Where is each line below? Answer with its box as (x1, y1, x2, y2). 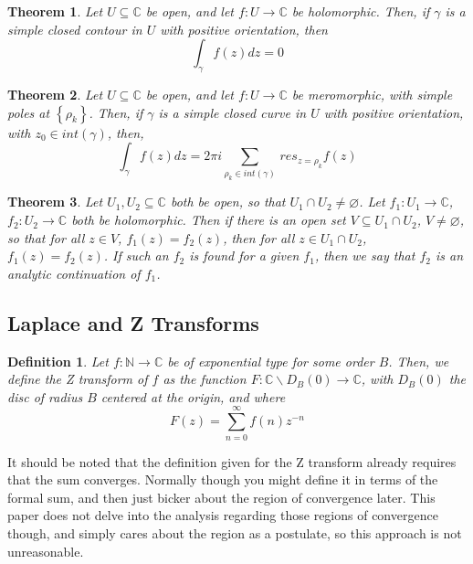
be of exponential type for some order (167, 351, 374, 370)
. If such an (103, 246, 169, 265)
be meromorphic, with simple (291, 84, 453, 103)
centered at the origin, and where (100, 387, 286, 406)
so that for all (7, 228, 85, 247)
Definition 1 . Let (7, 351, 109, 370)
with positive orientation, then (160, 19, 328, 38)
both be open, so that (170, 192, 286, 211)
